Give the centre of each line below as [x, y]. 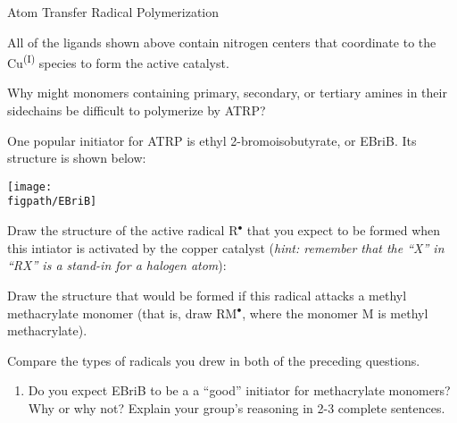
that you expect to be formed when [344, 230]
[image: [30, 186]
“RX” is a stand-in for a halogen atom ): [117, 265]
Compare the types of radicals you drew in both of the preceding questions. [214, 360]
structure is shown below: [77, 158]
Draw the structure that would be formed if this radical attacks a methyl [207, 295]
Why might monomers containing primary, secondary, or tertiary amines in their [227, 93]
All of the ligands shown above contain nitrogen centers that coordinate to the [222, 42]
